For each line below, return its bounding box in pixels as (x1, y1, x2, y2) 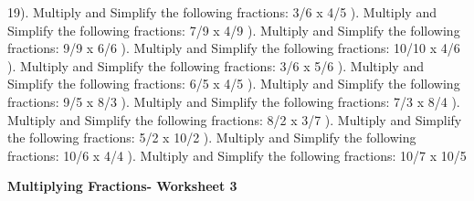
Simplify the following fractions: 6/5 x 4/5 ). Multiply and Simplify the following (7, 74, 460, 93)
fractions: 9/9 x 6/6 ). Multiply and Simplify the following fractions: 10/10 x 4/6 (7, 38, 460, 58)
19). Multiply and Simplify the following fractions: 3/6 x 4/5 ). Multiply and (7, 3, 437, 21)
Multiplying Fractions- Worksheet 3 (7, 176, 237, 196)
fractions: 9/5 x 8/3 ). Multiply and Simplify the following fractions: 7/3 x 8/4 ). (7, 91, 460, 111)
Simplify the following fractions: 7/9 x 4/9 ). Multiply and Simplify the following (7, 20, 460, 39)
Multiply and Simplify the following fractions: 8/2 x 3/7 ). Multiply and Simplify (7, 110, 462, 129)
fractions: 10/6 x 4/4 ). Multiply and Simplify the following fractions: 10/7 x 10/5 (7, 145, 467, 164)
